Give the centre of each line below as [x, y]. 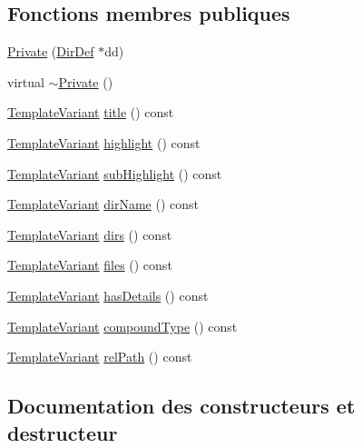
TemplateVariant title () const [91, 112]
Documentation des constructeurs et [181, 406]
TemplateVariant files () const [90, 265]
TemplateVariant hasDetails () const [108, 295]
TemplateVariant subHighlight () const [115, 173]
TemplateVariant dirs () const [90, 234]
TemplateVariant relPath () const [100, 357]
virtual [26, 81]
